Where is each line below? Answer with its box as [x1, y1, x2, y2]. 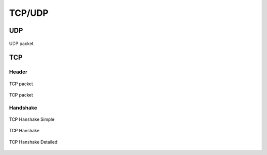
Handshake [9, 104, 37, 111]
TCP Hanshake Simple [9, 116, 55, 122]
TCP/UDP [9, 7, 49, 18]
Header [9, 68, 28, 75]
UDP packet [9, 40, 34, 47]
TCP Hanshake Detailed [9, 139, 58, 145]
